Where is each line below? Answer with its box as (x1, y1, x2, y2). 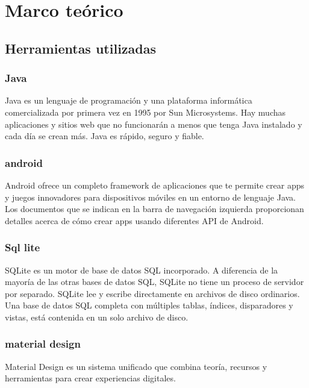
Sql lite (5, 240, 40, 255)
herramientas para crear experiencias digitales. (5, 372, 176, 384)
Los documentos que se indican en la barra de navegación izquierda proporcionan (5, 202, 304, 215)
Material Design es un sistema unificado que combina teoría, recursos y (5, 360, 267, 372)
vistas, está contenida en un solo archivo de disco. (5, 310, 189, 323)
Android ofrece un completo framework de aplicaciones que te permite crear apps (5, 178, 305, 191)
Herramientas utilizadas (5, 39, 157, 57)
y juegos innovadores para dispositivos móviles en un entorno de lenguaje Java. (5, 190, 296, 203)
